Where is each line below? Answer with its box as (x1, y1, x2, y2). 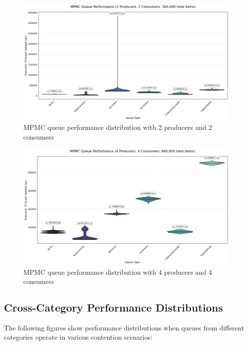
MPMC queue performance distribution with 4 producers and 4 (23, 267, 212, 277)
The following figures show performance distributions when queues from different (4, 322, 244, 332)
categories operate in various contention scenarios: (4, 332, 153, 342)
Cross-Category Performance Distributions (4, 300, 223, 315)
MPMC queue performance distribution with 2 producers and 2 (23, 122, 212, 132)
